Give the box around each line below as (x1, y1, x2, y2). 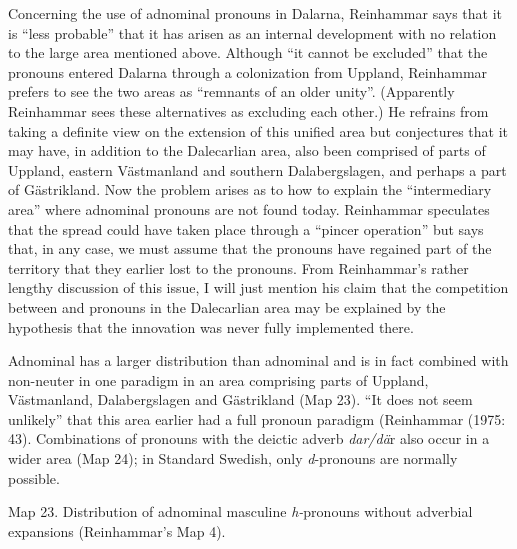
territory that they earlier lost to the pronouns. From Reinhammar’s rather (8, 257, 469, 278)
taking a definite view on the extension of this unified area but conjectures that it (8, 120, 509, 141)
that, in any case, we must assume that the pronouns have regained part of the (8, 238, 492, 259)
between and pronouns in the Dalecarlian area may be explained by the (8, 296, 446, 317)
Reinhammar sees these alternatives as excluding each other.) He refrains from (8, 100, 489, 121)
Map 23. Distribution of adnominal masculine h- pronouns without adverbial (8, 501, 473, 522)
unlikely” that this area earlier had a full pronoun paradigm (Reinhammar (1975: (8, 408, 506, 429)
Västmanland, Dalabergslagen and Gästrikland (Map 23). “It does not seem (8, 389, 473, 410)
